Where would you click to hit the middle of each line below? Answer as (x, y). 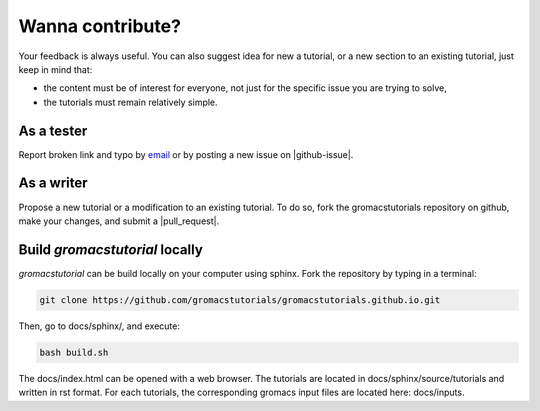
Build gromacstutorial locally (111, 249)
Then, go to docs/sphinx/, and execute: (99, 326)
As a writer (53, 183)
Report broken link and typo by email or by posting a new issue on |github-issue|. (186, 154)
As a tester (53, 130)
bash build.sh (74, 352)
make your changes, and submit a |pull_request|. (119, 221)
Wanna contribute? (100, 26)
